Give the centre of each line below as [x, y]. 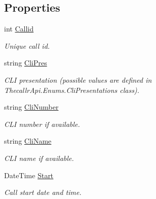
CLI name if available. [39, 158]
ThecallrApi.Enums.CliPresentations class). [72, 90]
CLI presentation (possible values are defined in [78, 79]
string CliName [28, 141]
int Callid [19, 29]
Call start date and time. [43, 192]
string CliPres [26, 63]
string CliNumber [32, 107]
